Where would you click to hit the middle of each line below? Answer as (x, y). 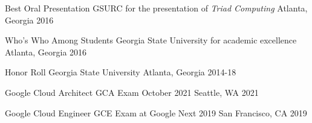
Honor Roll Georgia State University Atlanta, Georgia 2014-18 (121, 72)
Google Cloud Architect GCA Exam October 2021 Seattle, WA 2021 (132, 92)
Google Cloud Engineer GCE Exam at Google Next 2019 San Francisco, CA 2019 (156, 112)
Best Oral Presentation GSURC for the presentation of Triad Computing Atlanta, (156, 8)
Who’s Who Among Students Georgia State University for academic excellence (151, 40)
